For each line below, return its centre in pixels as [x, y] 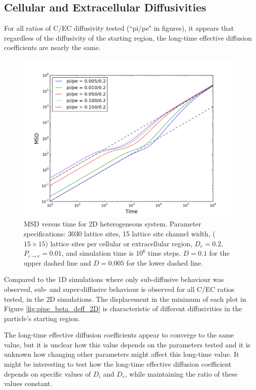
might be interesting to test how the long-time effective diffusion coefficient [118, 364]
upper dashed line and [57, 262]
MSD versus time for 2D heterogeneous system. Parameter [113, 224]
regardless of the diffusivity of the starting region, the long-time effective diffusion [128, 37]
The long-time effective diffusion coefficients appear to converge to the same [119, 335]
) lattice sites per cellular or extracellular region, [119, 243]
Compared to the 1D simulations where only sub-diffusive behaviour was [114, 279]
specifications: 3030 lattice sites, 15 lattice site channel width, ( [120, 233]
